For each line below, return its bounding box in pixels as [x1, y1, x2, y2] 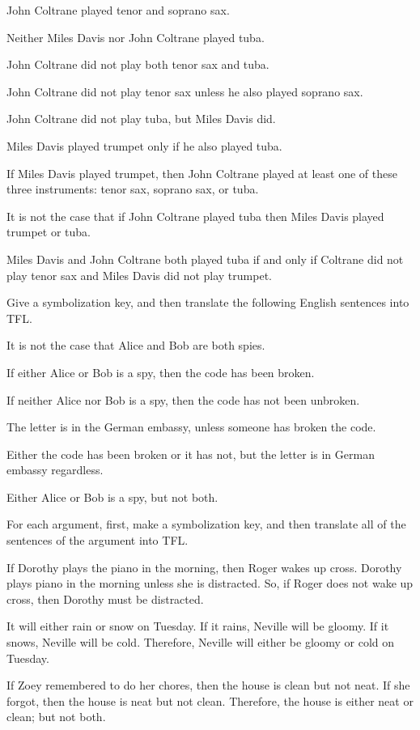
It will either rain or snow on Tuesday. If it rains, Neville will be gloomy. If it [6, 618, 389, 635]
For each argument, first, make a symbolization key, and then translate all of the [6, 516, 406, 533]
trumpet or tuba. [6, 223, 91, 240]
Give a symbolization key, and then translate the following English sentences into [6, 294, 409, 311]
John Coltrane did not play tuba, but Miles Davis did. [6, 110, 276, 127]
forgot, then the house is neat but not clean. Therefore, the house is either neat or [6, 692, 414, 709]
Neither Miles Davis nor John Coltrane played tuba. [6, 28, 265, 45]
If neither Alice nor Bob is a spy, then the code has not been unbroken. [6, 391, 360, 408]
